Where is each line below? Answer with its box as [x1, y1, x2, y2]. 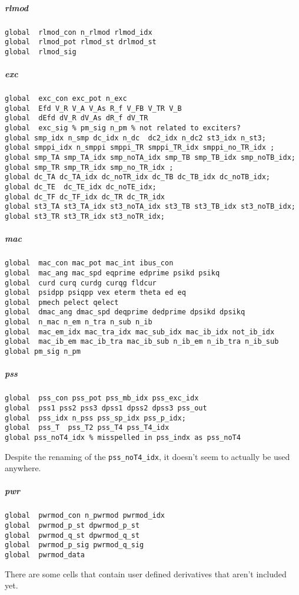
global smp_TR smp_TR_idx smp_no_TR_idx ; [5, 163, 174, 172]
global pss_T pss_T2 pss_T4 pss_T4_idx [5, 423, 170, 432]
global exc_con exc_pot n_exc [5, 94, 127, 103]
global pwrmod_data [5, 551, 85, 560]
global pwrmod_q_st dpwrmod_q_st [5, 531, 140, 540]
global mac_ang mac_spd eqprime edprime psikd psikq [5, 268, 220, 277]
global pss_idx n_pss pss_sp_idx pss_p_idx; [5, 413, 186, 422]
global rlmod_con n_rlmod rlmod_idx [5, 28, 152, 37]
